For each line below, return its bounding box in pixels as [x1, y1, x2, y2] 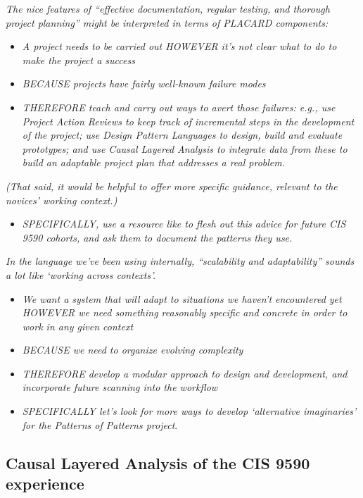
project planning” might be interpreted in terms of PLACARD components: [6, 15, 329, 30]
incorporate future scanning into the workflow [22, 380, 218, 394]
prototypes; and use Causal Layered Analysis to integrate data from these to [22, 141, 348, 156]
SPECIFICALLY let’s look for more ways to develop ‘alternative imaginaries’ [22, 404, 357, 418]
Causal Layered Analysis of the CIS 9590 [6, 452, 310, 473]
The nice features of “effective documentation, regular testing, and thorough [6, 1, 330, 15]
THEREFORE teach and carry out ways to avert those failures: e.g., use [22, 99, 336, 114]
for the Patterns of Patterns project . [22, 417, 178, 432]
